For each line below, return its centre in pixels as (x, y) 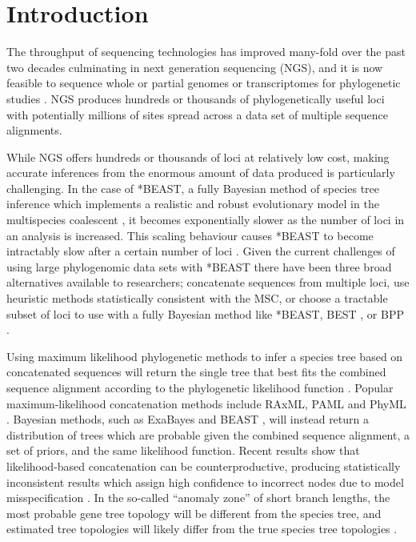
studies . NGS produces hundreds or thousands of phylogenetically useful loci (196, 98)
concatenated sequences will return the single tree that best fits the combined (196, 372)
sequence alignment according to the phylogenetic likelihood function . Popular (200, 387)
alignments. (34, 130)
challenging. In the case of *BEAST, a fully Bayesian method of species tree (193, 188)
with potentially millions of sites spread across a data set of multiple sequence (198, 114)
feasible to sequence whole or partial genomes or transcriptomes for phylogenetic (204, 83)
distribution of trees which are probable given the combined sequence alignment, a (208, 434)
